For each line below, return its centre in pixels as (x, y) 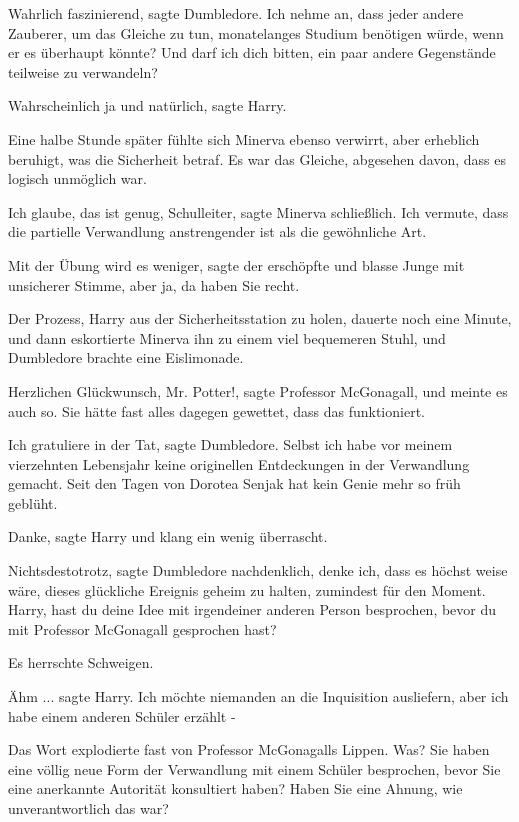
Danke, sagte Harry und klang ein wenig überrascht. (168, 536)
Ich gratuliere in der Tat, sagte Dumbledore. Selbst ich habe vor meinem (230, 444)
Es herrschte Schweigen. (81, 662)
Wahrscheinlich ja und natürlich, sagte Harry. (147, 105)
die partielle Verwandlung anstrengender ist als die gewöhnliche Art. (217, 231)
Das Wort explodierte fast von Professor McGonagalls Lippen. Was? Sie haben (249, 749)
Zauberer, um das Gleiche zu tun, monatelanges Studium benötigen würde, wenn (256, 32)
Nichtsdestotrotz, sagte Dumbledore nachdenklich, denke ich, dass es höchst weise (258, 570)
